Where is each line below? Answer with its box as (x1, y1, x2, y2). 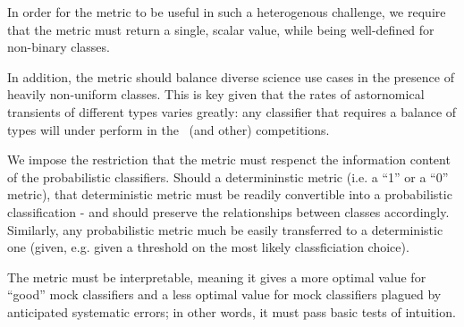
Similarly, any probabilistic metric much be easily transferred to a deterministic (7, 220, 443, 239)
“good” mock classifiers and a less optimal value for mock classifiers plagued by (7, 285, 442, 304)
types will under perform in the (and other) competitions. (7, 120, 330, 138)
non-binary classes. (7, 38, 110, 56)
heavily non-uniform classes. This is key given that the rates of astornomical (7, 85, 425, 104)
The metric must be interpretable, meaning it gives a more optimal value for (7, 267, 426, 286)
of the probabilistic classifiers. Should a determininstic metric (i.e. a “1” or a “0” (7, 167, 449, 186)
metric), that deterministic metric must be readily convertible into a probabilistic (7, 185, 452, 204)
